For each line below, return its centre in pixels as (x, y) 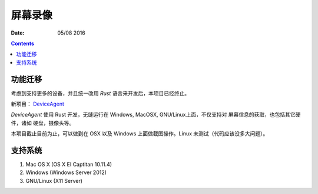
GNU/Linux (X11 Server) (54, 181)
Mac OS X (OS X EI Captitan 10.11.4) (69, 165)
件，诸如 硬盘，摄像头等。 (43, 122)
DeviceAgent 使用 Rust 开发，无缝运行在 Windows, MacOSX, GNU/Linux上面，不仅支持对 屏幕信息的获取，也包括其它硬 (156, 115)
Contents (23, 43)
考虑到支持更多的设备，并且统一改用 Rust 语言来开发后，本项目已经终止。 (100, 93)
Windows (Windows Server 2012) (66, 172)
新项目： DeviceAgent (38, 104)
